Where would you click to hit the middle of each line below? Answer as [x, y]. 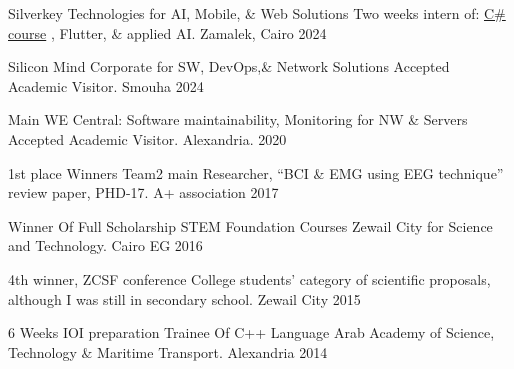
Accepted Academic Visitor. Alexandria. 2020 [147, 138]
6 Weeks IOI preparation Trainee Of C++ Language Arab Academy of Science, [251, 332]
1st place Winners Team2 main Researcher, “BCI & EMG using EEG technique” [256, 172]
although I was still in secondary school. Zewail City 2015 [184, 298]
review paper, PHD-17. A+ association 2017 [143, 192]
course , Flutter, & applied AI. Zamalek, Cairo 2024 [167, 32]
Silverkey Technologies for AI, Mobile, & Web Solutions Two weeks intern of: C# [257, 13]
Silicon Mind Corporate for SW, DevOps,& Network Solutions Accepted [229, 66]
